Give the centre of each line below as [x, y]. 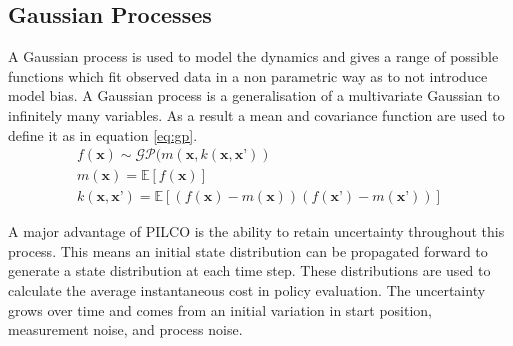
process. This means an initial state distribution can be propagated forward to [248, 250]
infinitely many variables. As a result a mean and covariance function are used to [256, 114]
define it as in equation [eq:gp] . [103, 134]
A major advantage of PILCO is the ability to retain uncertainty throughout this [256, 231]
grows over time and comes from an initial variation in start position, [220, 309]
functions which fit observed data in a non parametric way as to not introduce [248, 75]
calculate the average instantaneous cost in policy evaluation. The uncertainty [247, 290]
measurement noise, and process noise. [125, 329]
